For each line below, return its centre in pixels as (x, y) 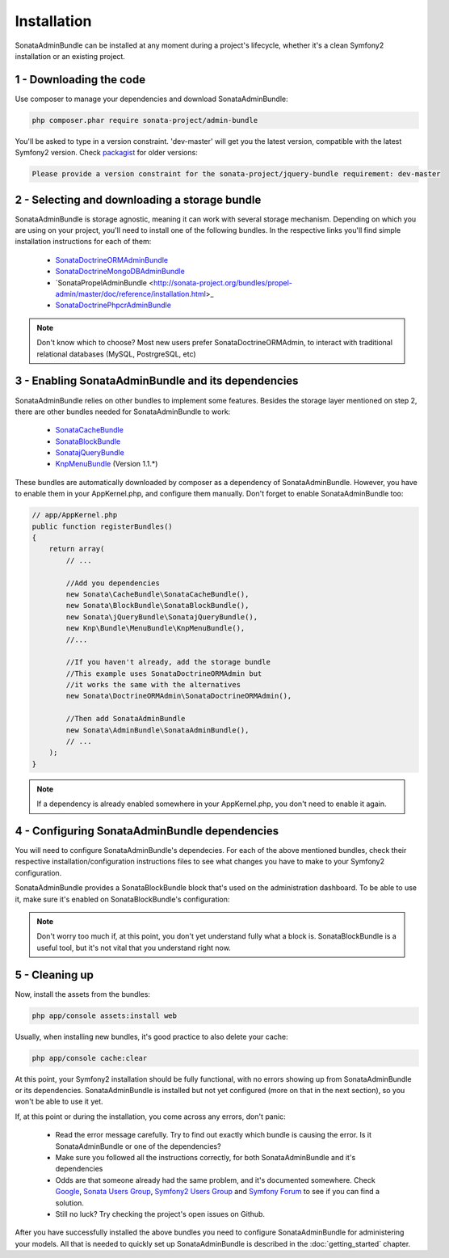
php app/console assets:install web (105, 1015)
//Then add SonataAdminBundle (126, 719)
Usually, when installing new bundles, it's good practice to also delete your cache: (151, 1036)
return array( (77, 549)
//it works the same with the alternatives (153, 685)
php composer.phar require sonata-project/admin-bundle (145, 120)
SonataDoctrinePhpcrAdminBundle (113, 305)
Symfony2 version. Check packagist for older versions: (106, 153)
